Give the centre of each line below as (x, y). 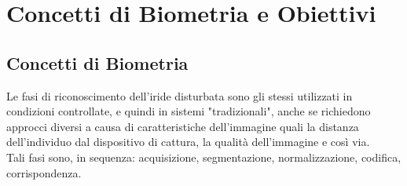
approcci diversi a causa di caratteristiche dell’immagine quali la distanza (183, 126)
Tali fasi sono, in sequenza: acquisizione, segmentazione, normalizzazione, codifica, (204, 157)
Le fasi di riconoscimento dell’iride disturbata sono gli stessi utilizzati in (180, 95)
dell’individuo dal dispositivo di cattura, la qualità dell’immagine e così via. (188, 142)
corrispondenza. (44, 172)
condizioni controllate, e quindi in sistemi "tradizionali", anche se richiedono (189, 111)
